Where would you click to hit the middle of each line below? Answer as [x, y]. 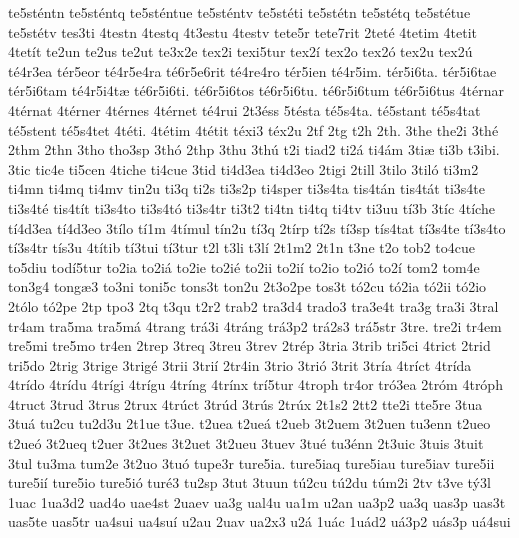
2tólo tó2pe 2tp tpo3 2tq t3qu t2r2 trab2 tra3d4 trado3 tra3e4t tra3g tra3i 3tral [253, 305]
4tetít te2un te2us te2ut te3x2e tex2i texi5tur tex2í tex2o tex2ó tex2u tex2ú [240, 51]
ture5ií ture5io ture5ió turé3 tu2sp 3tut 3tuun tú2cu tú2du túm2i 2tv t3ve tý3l [249, 482]
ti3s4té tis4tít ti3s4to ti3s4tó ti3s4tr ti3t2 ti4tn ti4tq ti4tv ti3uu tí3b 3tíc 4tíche [251, 207]
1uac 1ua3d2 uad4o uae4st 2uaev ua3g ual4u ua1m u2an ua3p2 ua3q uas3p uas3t [257, 501]
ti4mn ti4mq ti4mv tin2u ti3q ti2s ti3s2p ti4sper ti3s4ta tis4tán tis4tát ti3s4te [246, 188]
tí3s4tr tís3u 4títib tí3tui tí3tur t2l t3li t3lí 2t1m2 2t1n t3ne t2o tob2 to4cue [241, 247]
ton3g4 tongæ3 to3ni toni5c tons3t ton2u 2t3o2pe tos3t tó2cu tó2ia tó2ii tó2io [247, 286]
